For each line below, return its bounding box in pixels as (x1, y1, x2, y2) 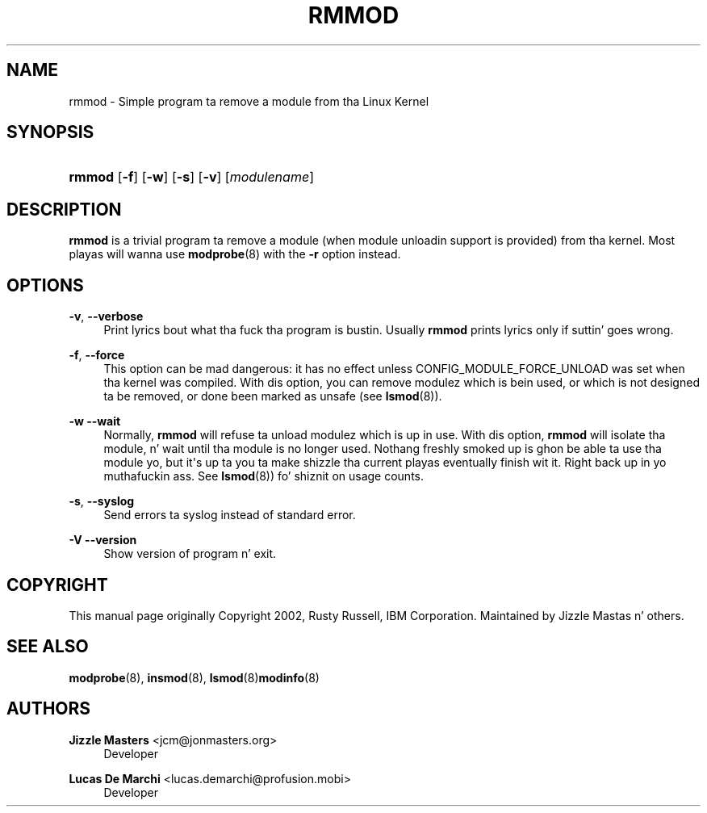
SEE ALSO (6, 636, 89, 657)
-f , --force (69, 348, 125, 362)
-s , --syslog (69, 494, 135, 509)
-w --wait (69, 414, 121, 429)
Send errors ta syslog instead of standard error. (103, 508, 356, 522)
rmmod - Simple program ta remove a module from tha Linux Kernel (69, 94, 429, 108)
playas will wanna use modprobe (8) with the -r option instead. (69, 247, 401, 262)
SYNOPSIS (6, 122, 94, 143)
